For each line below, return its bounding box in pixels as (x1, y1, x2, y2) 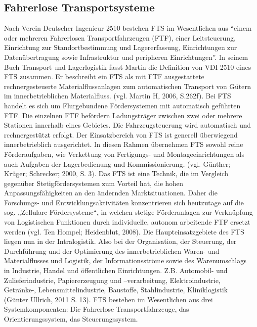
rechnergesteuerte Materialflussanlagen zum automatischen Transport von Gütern (4, 81, 251, 91)
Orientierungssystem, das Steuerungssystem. (4, 314, 138, 324)
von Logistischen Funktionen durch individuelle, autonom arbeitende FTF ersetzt (4, 217, 251, 227)
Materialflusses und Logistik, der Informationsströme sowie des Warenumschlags (4, 255, 247, 266)
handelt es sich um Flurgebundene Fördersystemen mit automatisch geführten (4, 100, 241, 110)
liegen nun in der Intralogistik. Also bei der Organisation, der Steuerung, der (4, 236, 237, 246)
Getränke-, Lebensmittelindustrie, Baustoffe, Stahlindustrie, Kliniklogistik (4, 284, 228, 295)
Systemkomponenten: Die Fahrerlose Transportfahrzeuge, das (4, 304, 189, 314)
